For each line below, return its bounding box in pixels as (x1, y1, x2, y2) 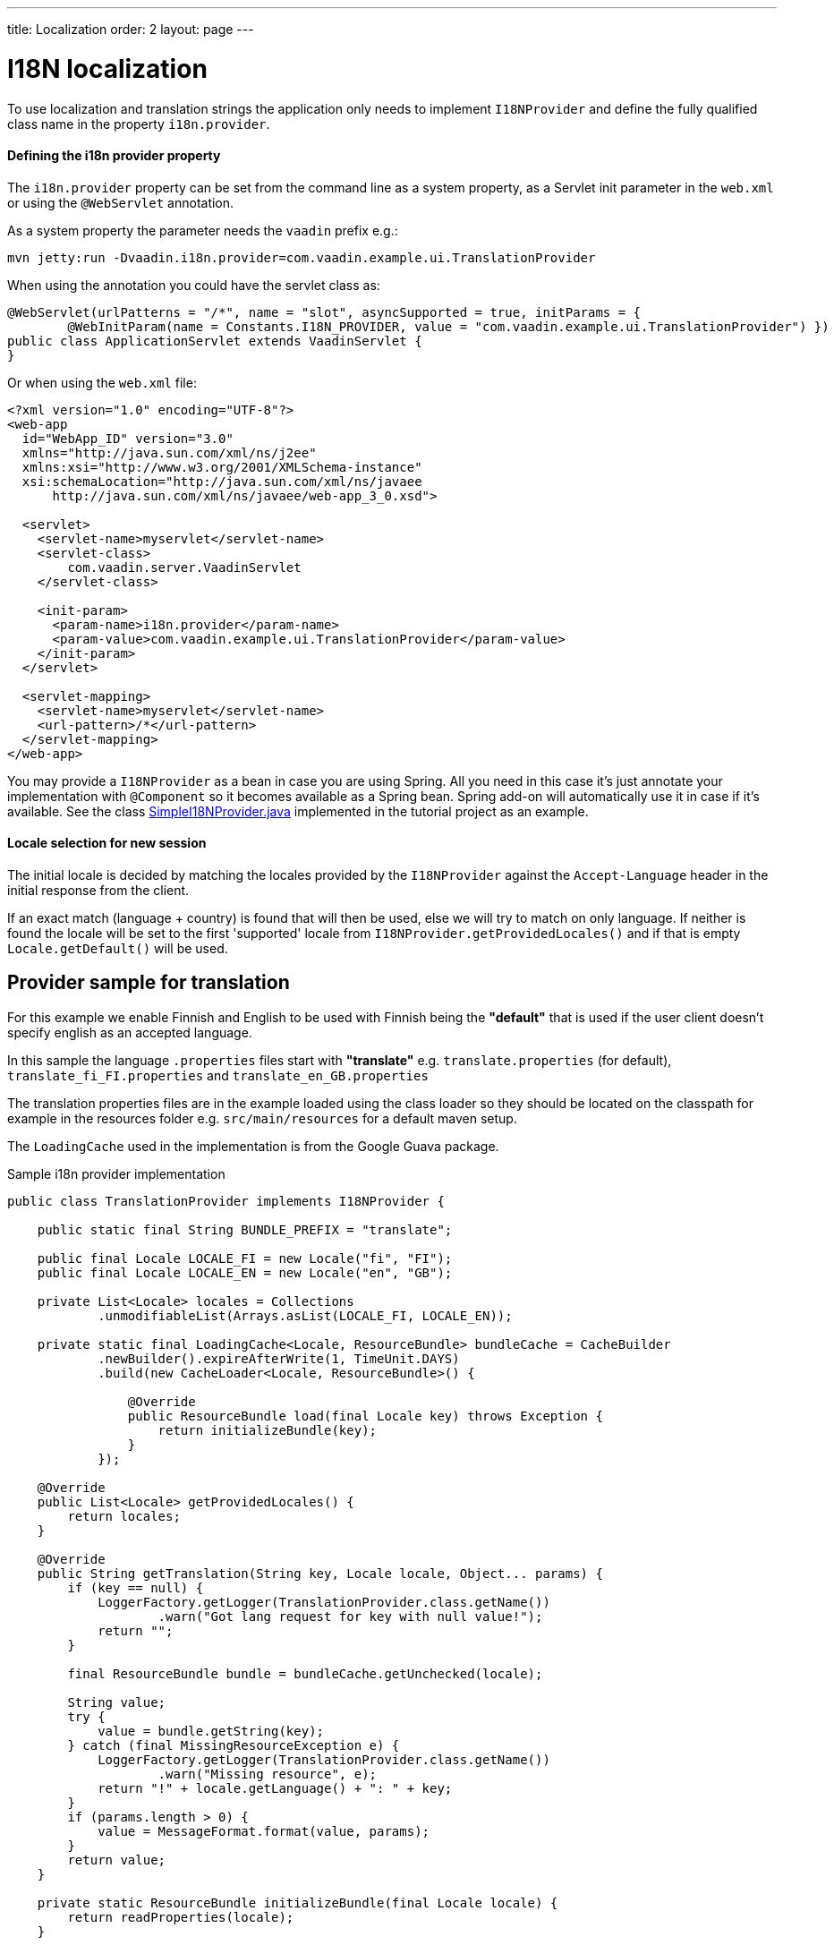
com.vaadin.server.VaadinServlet (67, 559, 302, 575)
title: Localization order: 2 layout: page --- (7, 21, 254, 37)
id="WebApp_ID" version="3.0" (21, 431, 234, 446)
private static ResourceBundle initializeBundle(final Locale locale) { (37, 1895, 558, 1910)
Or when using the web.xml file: (7, 374, 197, 390)
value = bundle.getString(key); (98, 1723, 325, 1738)
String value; (67, 1694, 166, 1710)
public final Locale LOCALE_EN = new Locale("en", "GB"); (37, 1265, 453, 1280)
